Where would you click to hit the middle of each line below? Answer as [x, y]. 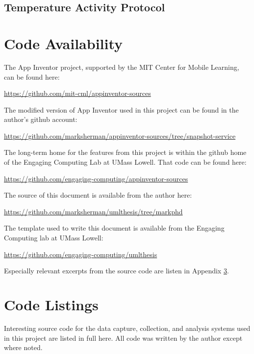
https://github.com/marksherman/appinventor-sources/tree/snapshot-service [120, 135]
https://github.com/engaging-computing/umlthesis [81, 254]
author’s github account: [41, 119]
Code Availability [63, 43]
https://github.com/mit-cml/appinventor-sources [77, 93]
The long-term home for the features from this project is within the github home [125, 152]
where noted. [23, 347]
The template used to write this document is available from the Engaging [114, 228]
